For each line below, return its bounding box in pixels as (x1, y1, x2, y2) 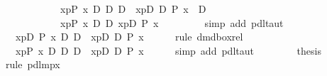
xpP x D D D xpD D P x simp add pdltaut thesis (15, 43, 321, 58)
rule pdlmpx (5, 57, 60, 72)
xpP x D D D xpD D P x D (60, 1, 206, 16)
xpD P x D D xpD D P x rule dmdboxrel (15, 29, 243, 44)
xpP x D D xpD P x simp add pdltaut (60, 15, 284, 30)
